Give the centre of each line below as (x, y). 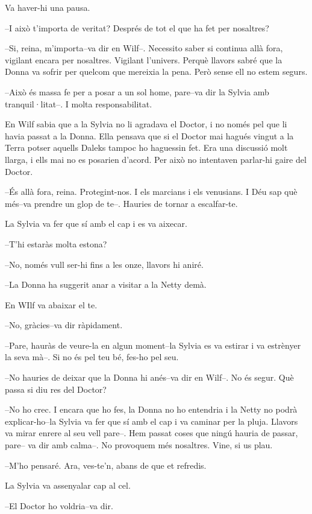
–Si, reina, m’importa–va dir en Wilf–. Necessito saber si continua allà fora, (144, 48)
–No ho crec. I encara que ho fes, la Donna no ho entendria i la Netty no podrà (151, 409)
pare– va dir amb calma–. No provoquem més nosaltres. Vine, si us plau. (139, 445)
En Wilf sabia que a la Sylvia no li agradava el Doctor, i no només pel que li (146, 124)
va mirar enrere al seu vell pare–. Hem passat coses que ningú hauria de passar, (151, 433)
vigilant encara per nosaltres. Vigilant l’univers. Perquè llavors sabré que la (144, 59)
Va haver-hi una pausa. (48, 7)
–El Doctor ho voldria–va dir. (59, 505)
